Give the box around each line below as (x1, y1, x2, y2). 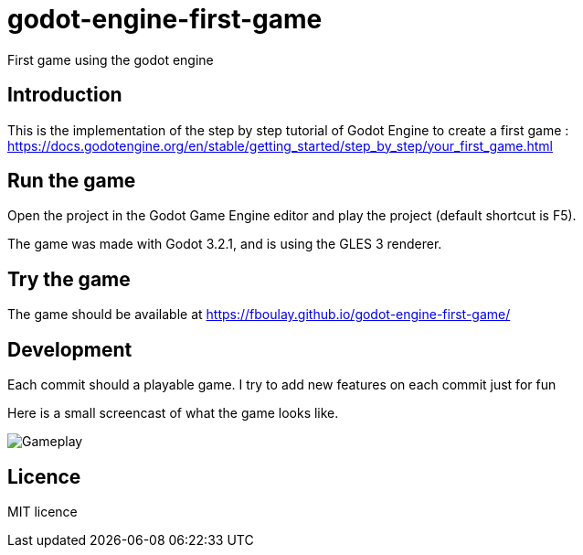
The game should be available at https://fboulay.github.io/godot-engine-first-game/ (7, 306, 511, 323)
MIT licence (7, 503, 78, 519)
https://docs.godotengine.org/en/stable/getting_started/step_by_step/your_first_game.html (7, 137, 553, 154)
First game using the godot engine (7, 51, 214, 68)
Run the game (7, 169, 136, 193)
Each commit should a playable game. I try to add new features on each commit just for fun (7, 377, 556, 393)
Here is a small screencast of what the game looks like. (7, 405, 339, 422)
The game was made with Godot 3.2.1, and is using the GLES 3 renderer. (7, 236, 442, 252)
